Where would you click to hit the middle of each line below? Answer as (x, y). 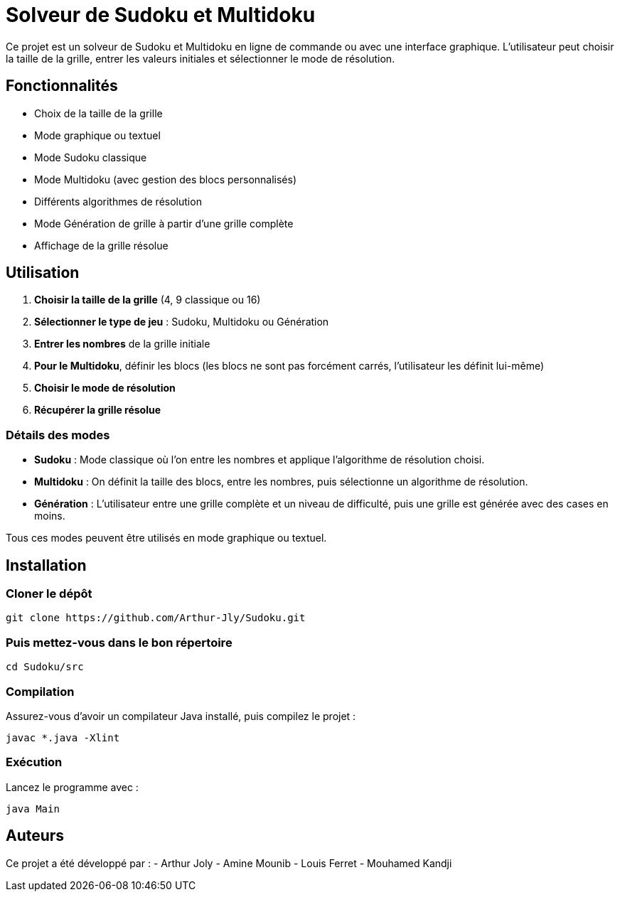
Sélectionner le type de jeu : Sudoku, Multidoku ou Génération (182, 322)
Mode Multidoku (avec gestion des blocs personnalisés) (166, 179)
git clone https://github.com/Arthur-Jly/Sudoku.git (156, 618)
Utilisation (43, 273)
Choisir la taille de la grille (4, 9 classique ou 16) (148, 300)
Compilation (40, 691)
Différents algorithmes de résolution (118, 201)
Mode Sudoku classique (91, 157)
